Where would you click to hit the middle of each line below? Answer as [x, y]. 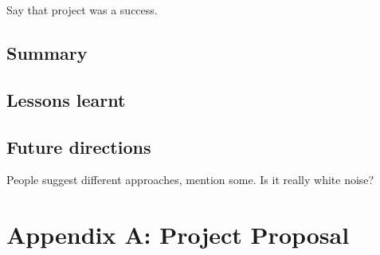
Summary [47, 52]
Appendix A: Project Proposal [178, 235]
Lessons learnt [66, 99]
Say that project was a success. [82, 10]
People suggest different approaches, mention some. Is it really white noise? [190, 180]
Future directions [79, 146]
